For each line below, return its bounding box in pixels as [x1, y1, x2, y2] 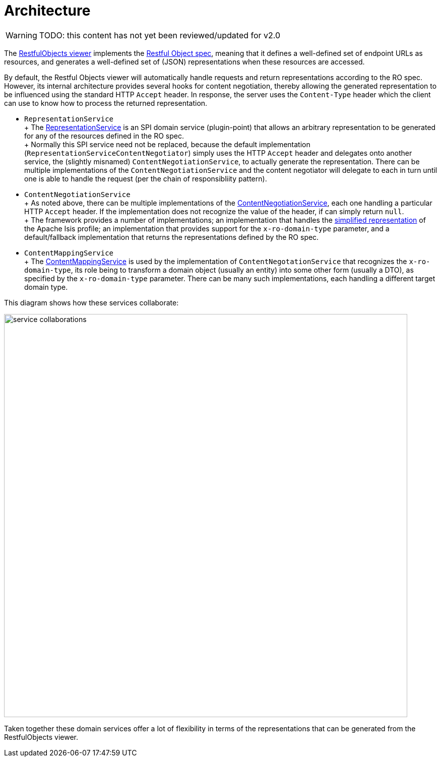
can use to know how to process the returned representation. [4, 98, 208, 107]
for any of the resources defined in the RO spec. [24, 131, 184, 140]
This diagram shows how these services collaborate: [4, 298, 179, 307]
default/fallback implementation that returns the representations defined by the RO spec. [24, 232, 319, 241]
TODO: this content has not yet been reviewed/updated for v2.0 [39, 30, 281, 40]
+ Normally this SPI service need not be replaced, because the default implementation [24, 140, 310, 149]
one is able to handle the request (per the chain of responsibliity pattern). [24, 174, 267, 183]
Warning [6, 30, 37, 40]
